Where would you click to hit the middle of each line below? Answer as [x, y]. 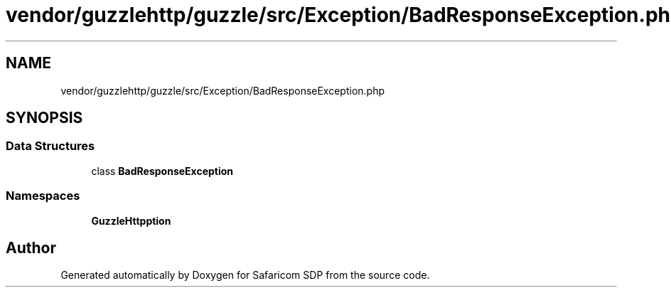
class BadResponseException [162, 171]
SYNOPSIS [44, 118]
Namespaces [43, 196]
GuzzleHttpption [131, 220]
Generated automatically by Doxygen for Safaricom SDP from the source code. [245, 275]
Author [31, 247]
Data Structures [50, 146]
